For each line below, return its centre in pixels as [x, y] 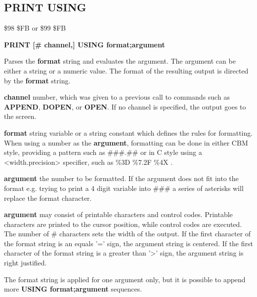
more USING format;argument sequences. [73, 289]
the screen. [20, 116]
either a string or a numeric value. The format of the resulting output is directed [126, 70]
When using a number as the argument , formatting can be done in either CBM [126, 142]
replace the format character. [48, 198]
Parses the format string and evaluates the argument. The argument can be [120, 61]
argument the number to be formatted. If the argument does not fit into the [121, 178]
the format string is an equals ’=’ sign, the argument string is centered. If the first [128, 243]
